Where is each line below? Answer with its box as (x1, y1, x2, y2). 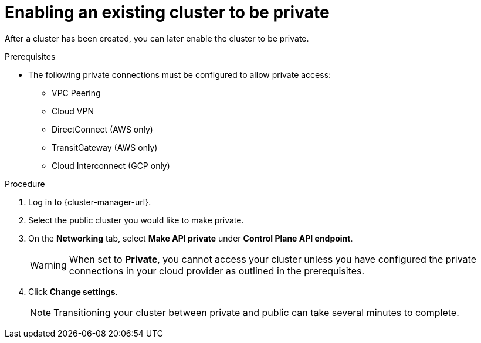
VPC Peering (52, 87, 101, 98)
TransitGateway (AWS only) (52, 142, 158, 152)
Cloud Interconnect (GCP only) (52, 160, 170, 171)
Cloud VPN (52, 106, 94, 116)
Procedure (5, 178, 45, 189)
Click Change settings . (28, 286, 118, 297)
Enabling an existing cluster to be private (5, 2, 330, 22)
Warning (30, 259, 67, 271)
